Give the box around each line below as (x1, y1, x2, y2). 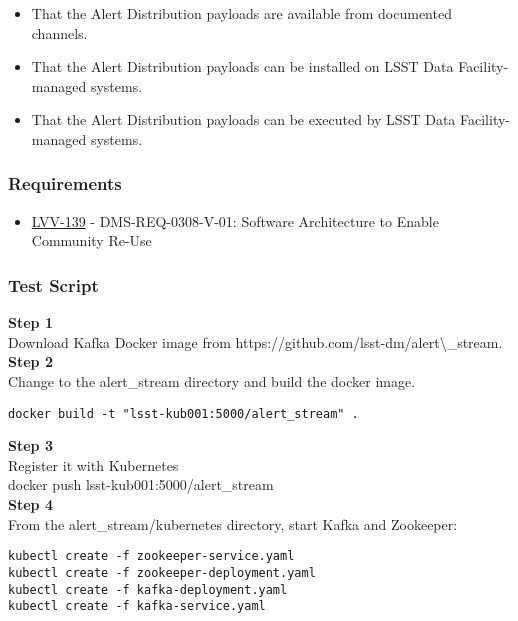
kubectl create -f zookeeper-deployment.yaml (8, 565, 316, 580)
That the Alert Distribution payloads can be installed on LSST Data (31, 56, 454, 77)
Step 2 (8, 351, 53, 372)
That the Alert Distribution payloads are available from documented (31, 3, 452, 23)
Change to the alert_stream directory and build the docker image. (8, 370, 416, 391)
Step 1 (8, 312, 53, 333)
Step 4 (8, 494, 53, 514)
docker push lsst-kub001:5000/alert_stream (8, 474, 274, 495)
